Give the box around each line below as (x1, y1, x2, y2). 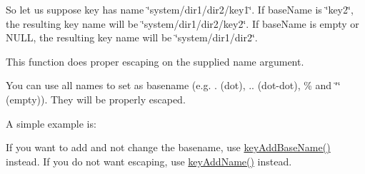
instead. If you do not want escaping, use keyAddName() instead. (6, 153, 292, 168)
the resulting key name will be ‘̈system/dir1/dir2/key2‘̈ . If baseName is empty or (6, 16, 359, 31)
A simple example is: (6, 116, 96, 130)
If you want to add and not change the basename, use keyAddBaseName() (6, 140, 331, 155)
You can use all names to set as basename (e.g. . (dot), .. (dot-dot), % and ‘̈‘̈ (6, 78, 341, 93)
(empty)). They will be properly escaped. (6, 91, 186, 106)
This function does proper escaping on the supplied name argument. (6, 53, 304, 68)
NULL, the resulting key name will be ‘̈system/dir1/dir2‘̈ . (6, 30, 258, 45)
